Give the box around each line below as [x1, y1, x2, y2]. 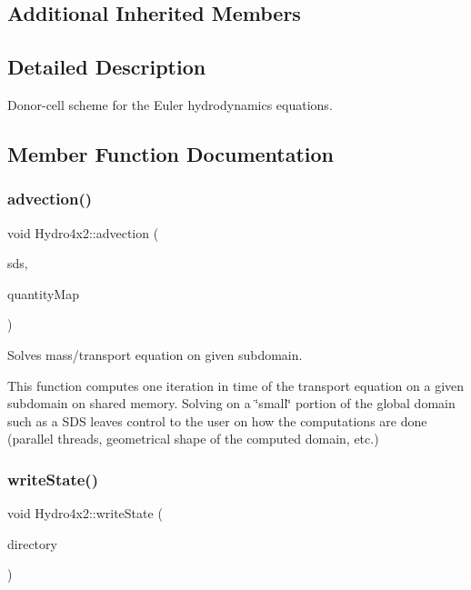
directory [7, 534, 57, 553]
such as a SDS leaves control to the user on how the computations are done [7, 411, 427, 430]
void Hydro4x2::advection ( [7, 223, 159, 242]
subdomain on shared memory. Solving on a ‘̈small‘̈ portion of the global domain [7, 394, 456, 413]
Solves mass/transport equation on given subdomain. [7, 345, 303, 364]
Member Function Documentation [7, 139, 335, 167]
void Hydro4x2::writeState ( [7, 504, 163, 523]
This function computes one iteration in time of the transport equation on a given [7, 375, 465, 395]
